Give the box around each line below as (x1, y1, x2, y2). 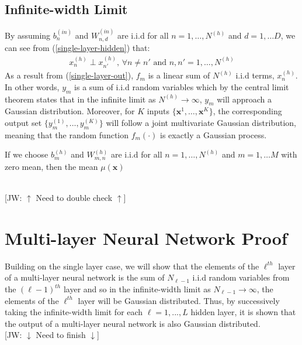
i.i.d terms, (235, 69, 275, 81)
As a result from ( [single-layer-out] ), (5, 69, 134, 81)
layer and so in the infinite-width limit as (63, 283, 211, 295)
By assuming (5, 29, 51, 42)
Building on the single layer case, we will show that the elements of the (5, 259, 259, 272)
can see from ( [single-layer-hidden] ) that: (5, 42, 150, 54)
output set (5, 117, 42, 129)
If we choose (5, 148, 48, 160)
